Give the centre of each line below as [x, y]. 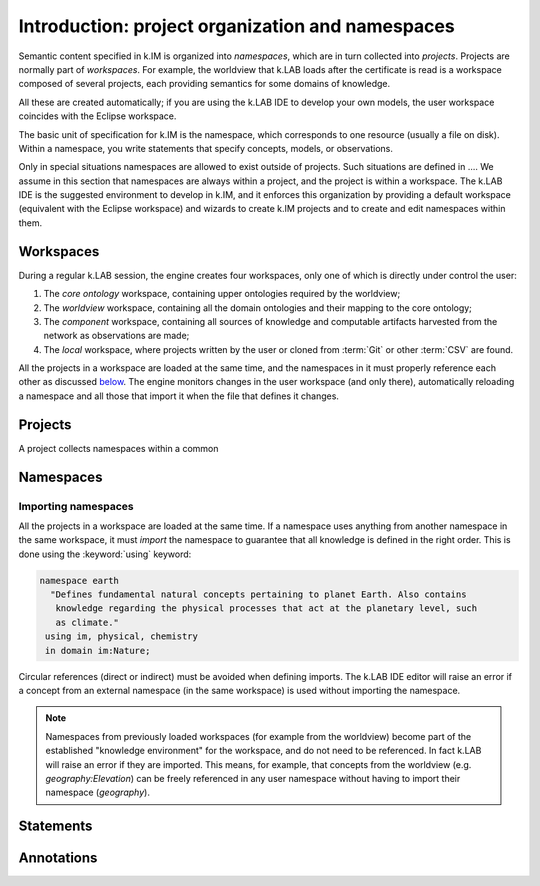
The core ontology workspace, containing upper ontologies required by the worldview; [222, 294]
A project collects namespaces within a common [118, 448]
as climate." [87, 622]
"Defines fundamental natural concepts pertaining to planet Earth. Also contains [258, 594]
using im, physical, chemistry [122, 636]
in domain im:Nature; [98, 650]
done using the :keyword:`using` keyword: [105, 554]
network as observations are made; [116, 336]
